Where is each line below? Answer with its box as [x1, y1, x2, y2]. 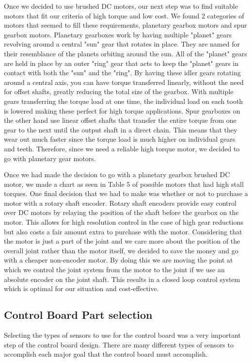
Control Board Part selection [4, 307, 153, 322]
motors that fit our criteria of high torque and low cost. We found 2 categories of [4, 10, 244, 20]
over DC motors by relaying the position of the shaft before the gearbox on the [4, 207, 239, 217]
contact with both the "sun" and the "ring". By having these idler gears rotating [4, 67, 241, 78]
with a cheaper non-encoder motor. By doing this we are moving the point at [4, 255, 233, 265]
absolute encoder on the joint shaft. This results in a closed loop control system [4, 274, 240, 284]
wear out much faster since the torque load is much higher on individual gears [4, 134, 236, 144]
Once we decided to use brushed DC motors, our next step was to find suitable [4, 1, 238, 11]
